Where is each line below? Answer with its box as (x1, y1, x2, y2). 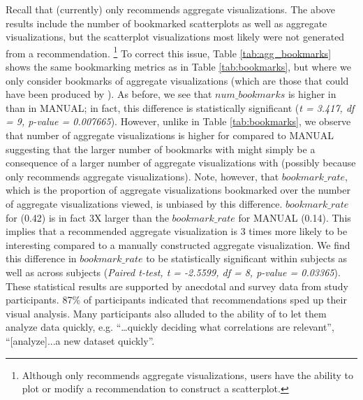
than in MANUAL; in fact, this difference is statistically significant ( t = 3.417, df (6, 100, 355, 115)
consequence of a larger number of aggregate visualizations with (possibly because (6, 155, 356, 170)
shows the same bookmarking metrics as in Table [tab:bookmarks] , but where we (6, 59, 351, 74)
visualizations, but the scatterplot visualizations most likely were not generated (6, 29, 345, 44)
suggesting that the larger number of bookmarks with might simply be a (6, 141, 316, 156)
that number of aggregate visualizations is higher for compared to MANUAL (6, 128, 334, 142)
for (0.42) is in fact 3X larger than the (6, 210, 169, 224)
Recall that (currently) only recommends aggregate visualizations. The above (6, 2, 335, 16)
